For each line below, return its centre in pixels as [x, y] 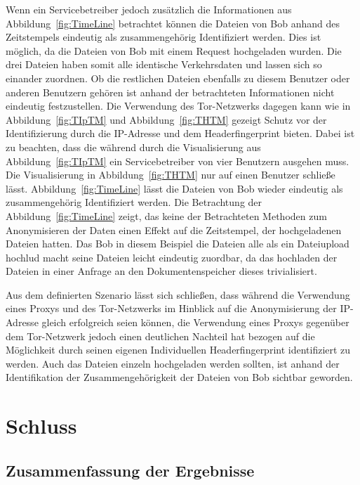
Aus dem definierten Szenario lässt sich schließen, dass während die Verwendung [178, 294]
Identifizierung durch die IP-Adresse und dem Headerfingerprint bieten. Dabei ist [180, 133]
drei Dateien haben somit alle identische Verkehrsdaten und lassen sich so [164, 64]
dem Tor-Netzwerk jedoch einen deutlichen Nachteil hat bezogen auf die [160, 336]
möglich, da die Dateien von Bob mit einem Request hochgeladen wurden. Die [174, 50]
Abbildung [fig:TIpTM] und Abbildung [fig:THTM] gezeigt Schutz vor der [166, 119]
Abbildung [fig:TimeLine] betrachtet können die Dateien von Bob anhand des [173, 23]
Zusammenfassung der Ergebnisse [130, 470]
